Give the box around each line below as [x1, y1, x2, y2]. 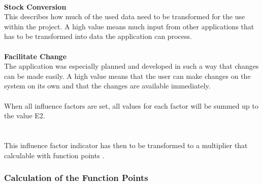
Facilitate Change [4, 51, 67, 61]
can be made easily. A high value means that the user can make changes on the [4, 70, 251, 81]
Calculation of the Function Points [4, 171, 148, 184]
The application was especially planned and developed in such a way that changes [4, 61, 259, 71]
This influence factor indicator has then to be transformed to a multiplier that [4, 140, 248, 150]
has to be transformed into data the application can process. [4, 31, 192, 41]
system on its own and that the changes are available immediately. [4, 80, 211, 91]
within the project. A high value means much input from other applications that [4, 21, 254, 31]
